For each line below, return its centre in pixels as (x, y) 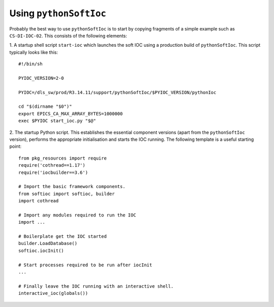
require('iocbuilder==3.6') (53, 172)
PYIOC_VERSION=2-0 (41, 78)
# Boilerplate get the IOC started (63, 237)
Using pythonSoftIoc (58, 13)
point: (15, 146)
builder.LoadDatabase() (48, 243)
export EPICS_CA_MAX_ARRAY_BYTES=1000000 (71, 114)
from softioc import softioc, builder (67, 194)
